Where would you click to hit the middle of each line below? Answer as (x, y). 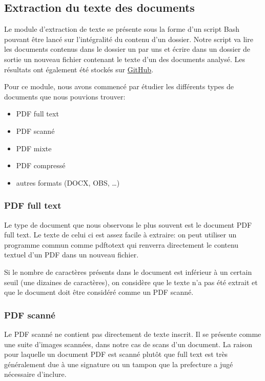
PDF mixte (34, 148)
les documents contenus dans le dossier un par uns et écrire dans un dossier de (127, 49)
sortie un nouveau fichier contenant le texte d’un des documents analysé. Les (125, 59)
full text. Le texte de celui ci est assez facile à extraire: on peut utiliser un (120, 235)
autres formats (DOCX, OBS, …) (68, 182)
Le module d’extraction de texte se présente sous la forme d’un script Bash (122, 29)
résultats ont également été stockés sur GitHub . (79, 69)
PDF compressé (41, 165)
